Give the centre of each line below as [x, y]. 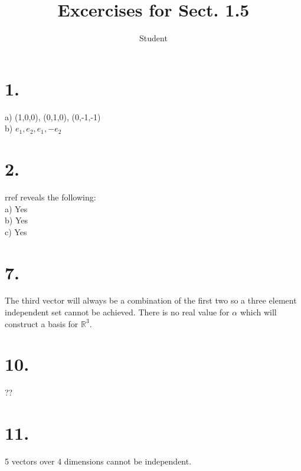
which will [258, 312]
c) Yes [16, 231]
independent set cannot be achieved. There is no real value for [117, 312]
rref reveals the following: [50, 197]
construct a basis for [42, 323]
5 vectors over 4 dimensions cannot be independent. [98, 461]
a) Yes [16, 208]
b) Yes [16, 220]
